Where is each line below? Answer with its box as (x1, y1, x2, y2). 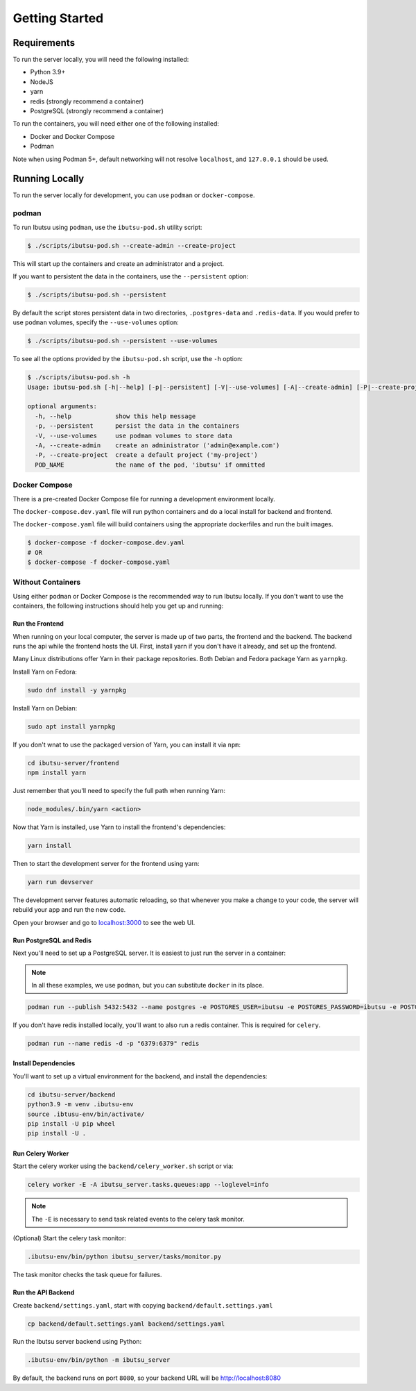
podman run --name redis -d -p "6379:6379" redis (27, 1039, 200, 1047)
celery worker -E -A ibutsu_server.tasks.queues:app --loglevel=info (27, 1181, 269, 1189)
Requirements (12, 37, 76, 49)
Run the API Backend (12, 1288, 75, 1297)
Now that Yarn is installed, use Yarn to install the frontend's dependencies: (12, 823, 226, 831)
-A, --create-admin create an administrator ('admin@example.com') (35, 442, 280, 449)
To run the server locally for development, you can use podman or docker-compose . (12, 191, 255, 199)
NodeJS (30, 77, 53, 86)
